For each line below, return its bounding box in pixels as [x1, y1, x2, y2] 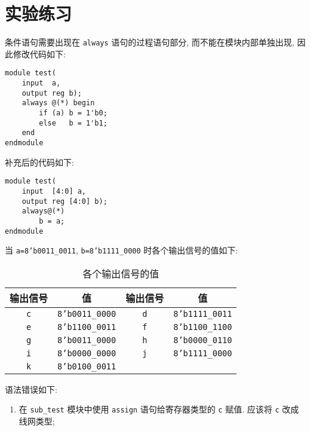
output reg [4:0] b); [22, 197, 108, 206]
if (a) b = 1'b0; [39, 109, 108, 117]
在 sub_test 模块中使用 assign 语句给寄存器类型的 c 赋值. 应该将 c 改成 [19, 403, 299, 415]
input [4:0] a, [22, 187, 87, 195]
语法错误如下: [5, 383, 57, 395]
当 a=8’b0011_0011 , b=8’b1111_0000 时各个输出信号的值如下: [5, 244, 238, 256]
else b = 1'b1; [39, 118, 108, 127]
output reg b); [22, 88, 82, 97]
